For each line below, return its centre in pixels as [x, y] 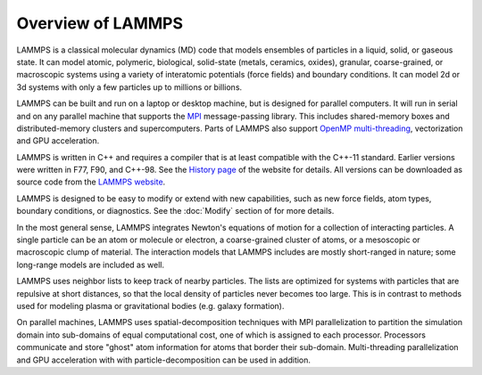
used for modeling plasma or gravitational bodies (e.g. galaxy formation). [150, 306]
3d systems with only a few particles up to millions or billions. [129, 87]
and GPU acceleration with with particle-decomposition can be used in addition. [164, 360]
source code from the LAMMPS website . [91, 182]
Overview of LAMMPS [100, 23]
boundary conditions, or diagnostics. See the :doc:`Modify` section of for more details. [175, 211]
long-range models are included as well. [91, 265]
